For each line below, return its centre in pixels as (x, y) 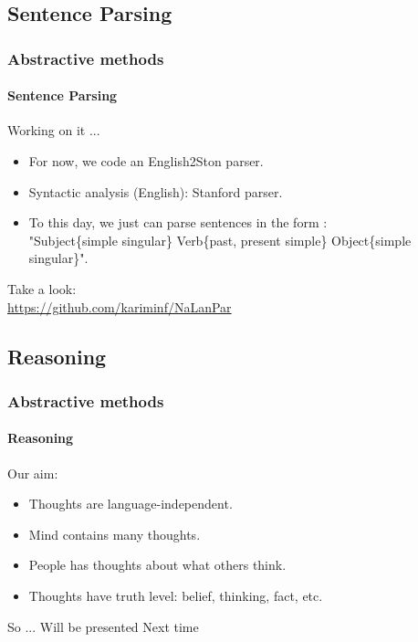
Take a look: (42, 288)
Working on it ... (54, 130)
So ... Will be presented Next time (103, 626)
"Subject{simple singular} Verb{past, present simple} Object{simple (220, 240)
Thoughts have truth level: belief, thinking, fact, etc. (176, 595)
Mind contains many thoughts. (115, 534)
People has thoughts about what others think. (157, 565)
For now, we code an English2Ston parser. (146, 161)
